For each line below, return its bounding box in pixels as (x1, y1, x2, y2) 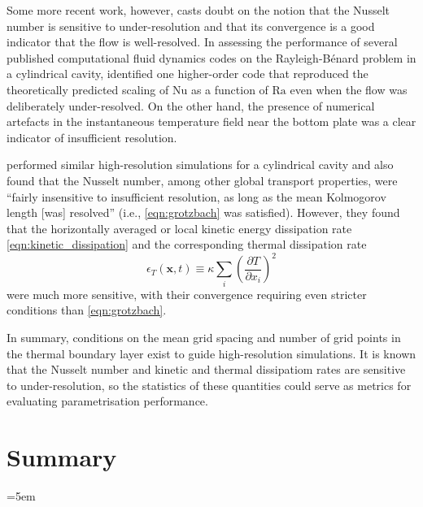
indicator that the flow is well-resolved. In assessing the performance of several (7, 33, 398, 50)
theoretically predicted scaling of (7, 80, 169, 97)
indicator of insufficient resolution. (7, 128, 177, 145)
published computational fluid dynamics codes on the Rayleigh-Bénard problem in (7, 49, 416, 66)
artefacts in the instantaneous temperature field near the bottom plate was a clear (7, 113, 416, 130)
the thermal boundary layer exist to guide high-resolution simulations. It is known (7, 344, 416, 362)
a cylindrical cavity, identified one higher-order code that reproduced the (7, 65, 368, 82)
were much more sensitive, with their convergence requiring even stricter (7, 285, 367, 302)
